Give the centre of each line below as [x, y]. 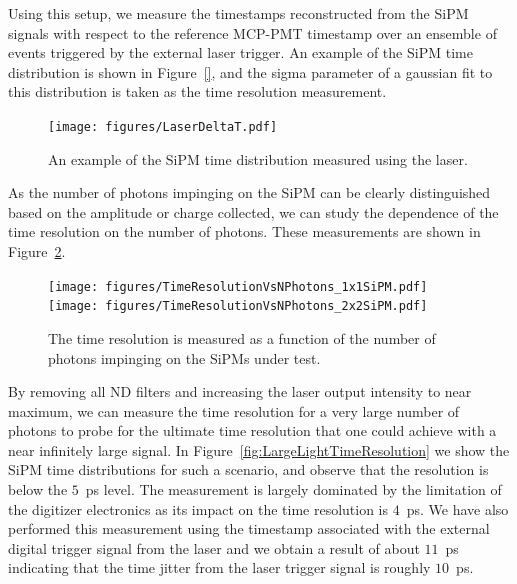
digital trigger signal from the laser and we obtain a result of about [214, 547]
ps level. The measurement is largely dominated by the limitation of [293, 489]
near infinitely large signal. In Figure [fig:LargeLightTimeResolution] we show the [259, 449]
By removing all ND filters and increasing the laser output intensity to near [240, 391]
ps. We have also [457, 508]
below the [38, 489]
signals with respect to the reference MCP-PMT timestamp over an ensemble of [252, 32]
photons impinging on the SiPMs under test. [184, 357]
